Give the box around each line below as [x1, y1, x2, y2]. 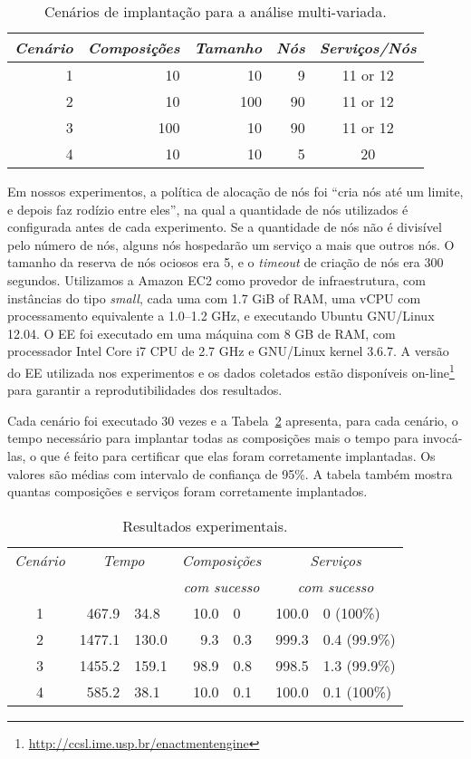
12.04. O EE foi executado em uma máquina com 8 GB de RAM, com [7, 323, 396, 342]
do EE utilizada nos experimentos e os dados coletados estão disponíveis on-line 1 [7, 360, 455, 381]
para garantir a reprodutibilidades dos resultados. [7, 380, 283, 399]
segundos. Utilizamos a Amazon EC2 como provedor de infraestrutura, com [7, 270, 426, 289]
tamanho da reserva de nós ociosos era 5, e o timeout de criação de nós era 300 [7, 253, 444, 272]
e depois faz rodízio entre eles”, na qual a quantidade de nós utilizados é [7, 199, 409, 218]
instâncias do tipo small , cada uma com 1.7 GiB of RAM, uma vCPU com [7, 288, 421, 307]
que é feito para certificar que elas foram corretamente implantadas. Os [40, 446, 436, 465]
